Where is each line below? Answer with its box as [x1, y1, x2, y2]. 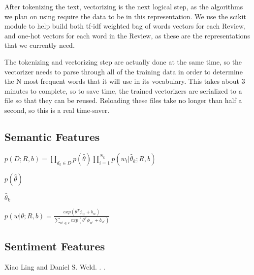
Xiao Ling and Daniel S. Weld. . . [4, 262, 105, 272]
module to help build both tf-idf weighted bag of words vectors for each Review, [4, 21, 246, 31]
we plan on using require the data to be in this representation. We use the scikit [4, 11, 246, 21]
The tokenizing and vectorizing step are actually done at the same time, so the [4, 56, 242, 67]
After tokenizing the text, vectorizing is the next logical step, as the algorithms [4, 1, 243, 11]
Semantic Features [4, 129, 100, 144]
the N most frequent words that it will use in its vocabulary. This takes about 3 [4, 76, 245, 86]
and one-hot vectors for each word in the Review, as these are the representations [4, 30, 250, 40]
